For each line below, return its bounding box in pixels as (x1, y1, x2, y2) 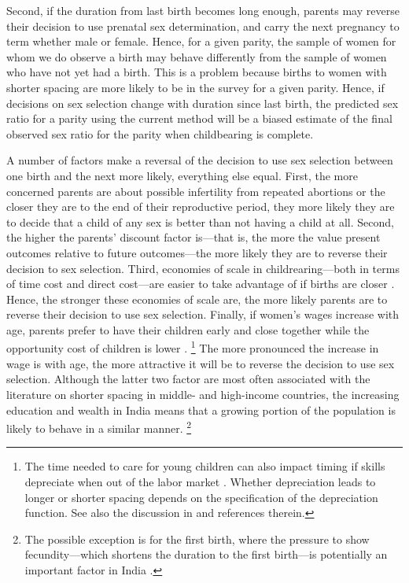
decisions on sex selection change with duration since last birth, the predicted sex (6, 94, 399, 111)
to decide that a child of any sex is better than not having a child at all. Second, (6, 213, 394, 230)
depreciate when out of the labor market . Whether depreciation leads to (24, 473, 376, 489)
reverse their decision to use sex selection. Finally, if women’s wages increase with (6, 306, 400, 323)
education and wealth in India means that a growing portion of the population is (6, 401, 396, 418)
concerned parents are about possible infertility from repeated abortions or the (6, 183, 385, 199)
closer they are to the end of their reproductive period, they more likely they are (6, 198, 395, 215)
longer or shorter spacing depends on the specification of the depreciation (24, 489, 378, 505)
